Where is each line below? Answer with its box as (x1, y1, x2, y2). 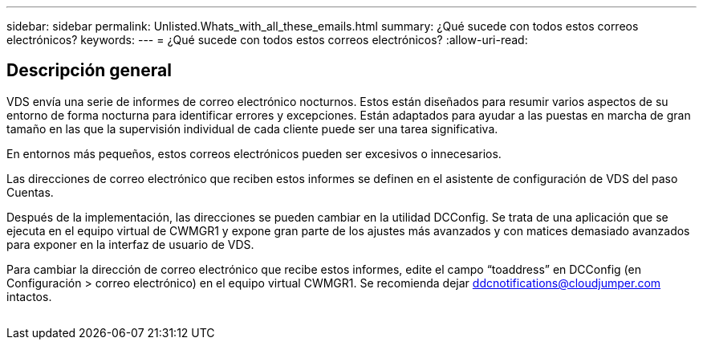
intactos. (6, 289, 52, 303)
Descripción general (6, 60, 172, 81)
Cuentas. (6, 185, 54, 199)
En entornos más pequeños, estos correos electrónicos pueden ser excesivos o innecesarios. (6, 146, 502, 161)
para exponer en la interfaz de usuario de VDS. (6, 237, 254, 251)
